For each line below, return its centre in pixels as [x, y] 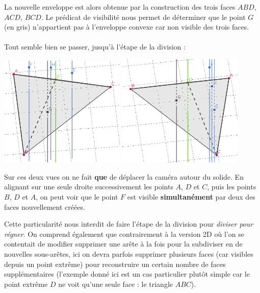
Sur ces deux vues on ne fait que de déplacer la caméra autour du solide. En [124, 176]
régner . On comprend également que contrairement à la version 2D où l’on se [124, 234]
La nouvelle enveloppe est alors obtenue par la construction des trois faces [120, 7]
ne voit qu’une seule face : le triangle [116, 284]
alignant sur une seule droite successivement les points [89, 187]
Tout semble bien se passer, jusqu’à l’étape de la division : [95, 47]
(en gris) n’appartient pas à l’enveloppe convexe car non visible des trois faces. [127, 27]
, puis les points [232, 187]
